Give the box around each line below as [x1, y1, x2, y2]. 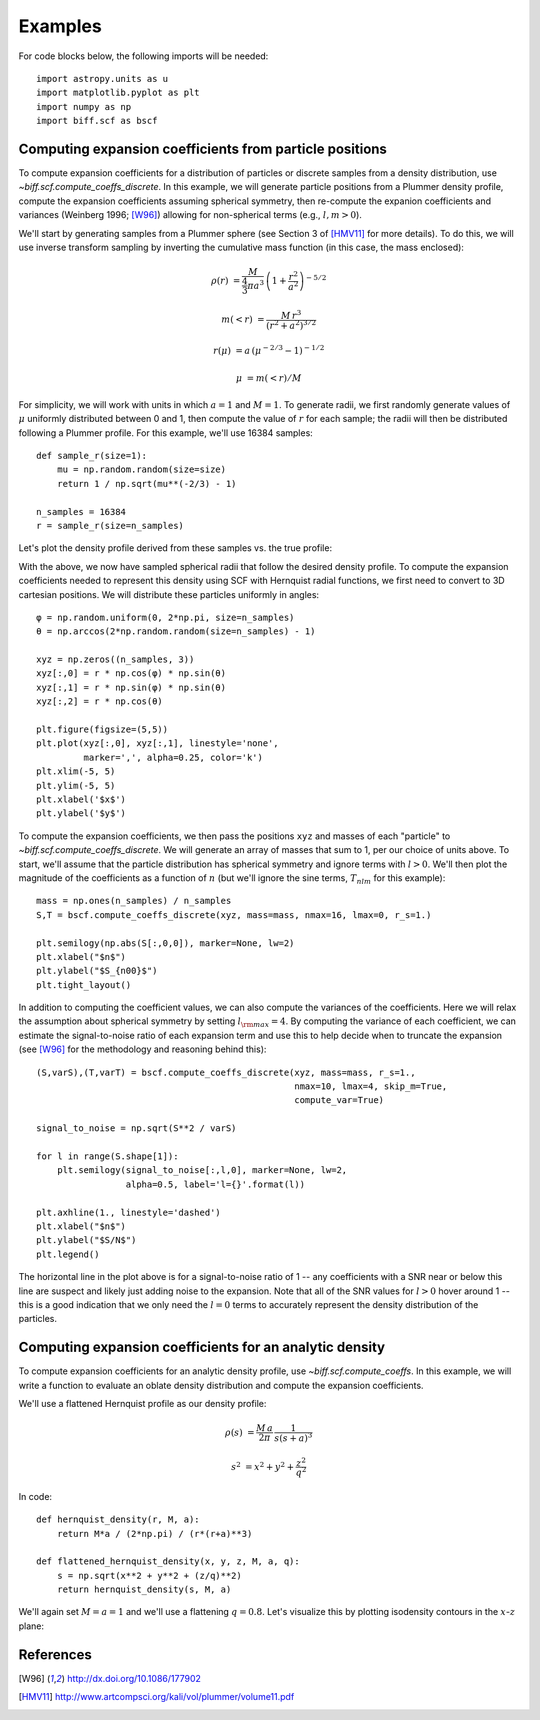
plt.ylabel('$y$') [36, 808, 127, 819]
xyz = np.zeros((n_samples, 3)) [36, 654, 195, 665]
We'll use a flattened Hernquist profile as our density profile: [18, 1397, 267, 1409]
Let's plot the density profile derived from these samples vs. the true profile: [18, 542, 333, 554]
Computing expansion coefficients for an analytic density [18, 1339, 385, 1356]
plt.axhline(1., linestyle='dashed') [36, 1206, 222, 1218]
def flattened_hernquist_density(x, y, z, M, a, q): [36, 1556, 300, 1567]
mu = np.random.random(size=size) [56, 464, 227, 475]
